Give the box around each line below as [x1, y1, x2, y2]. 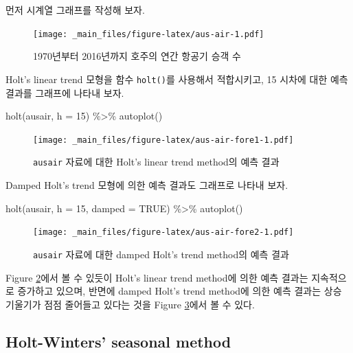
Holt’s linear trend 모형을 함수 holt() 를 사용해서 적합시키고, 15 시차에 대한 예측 [5, 71, 348, 86]
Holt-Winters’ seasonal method [5, 330, 231, 352]
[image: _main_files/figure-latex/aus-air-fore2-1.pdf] [33, 227, 294, 238]
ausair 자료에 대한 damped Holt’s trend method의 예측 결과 [33, 247, 289, 261]
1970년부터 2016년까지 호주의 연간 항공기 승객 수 [33, 49, 241, 63]
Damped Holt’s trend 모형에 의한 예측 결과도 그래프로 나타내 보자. [5, 178, 288, 192]
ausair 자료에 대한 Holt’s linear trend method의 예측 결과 [33, 155, 280, 169]
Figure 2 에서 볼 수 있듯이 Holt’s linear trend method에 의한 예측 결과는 [5, 270, 308, 284]
